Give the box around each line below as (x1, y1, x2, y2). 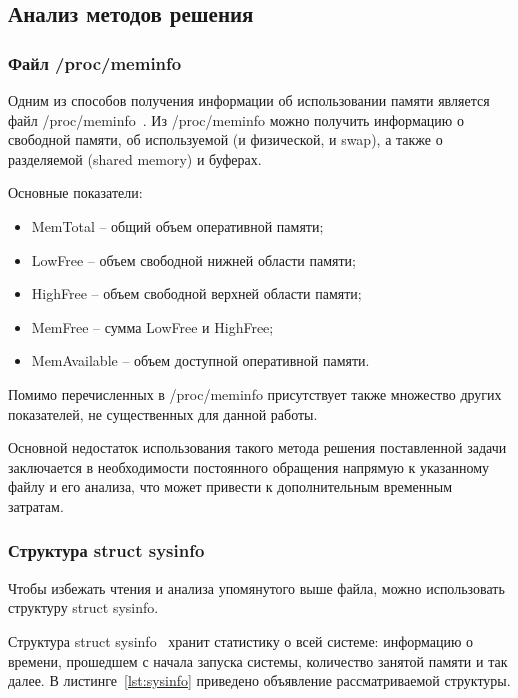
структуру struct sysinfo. (8, 597, 159, 618)
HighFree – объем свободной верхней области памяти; (31, 283, 362, 304)
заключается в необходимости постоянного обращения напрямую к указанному (8, 456, 490, 477)
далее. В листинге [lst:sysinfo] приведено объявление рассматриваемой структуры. (8, 670, 511, 691)
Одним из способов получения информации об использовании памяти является (8, 90, 490, 110)
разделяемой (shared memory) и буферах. (8, 148, 262, 169)
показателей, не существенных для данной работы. (8, 403, 318, 424)
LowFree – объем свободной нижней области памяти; (31, 249, 356, 270)
